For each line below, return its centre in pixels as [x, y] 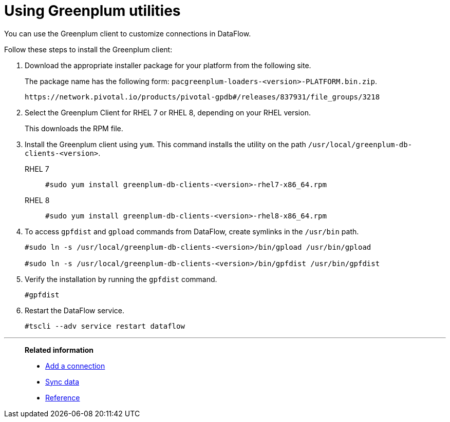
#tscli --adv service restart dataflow [105, 326]
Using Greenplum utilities [92, 11]
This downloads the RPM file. [74, 128]
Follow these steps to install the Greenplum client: [88, 49]
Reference [63, 397]
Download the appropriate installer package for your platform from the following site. [168, 65]
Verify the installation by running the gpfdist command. [121, 279]
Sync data [62, 381]
